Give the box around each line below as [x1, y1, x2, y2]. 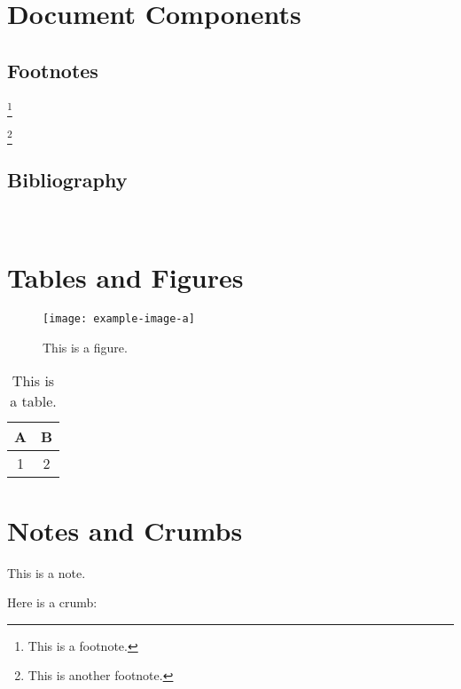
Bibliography [7, 165, 128, 193]
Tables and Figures [7, 259, 244, 296]
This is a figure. [43, 337, 128, 356]
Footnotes [7, 56, 98, 83]
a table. [10, 391, 57, 412]
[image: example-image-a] [43, 313, 195, 326]
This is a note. [7, 563, 86, 582]
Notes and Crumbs [7, 511, 243, 548]
